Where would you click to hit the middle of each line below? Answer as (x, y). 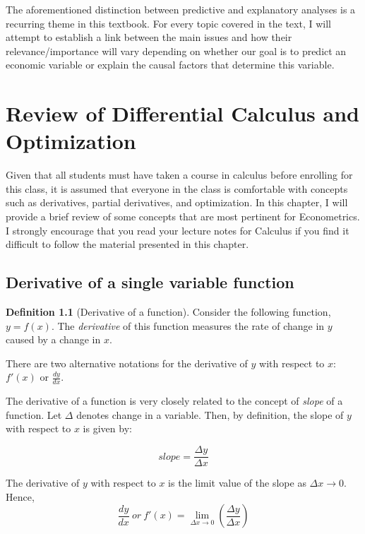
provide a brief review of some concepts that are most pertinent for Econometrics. (183, 216)
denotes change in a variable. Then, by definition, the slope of (210, 414)
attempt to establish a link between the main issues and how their (149, 37)
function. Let (34, 414)
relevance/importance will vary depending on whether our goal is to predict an (176, 51)
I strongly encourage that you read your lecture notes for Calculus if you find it (178, 230)
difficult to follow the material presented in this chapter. (127, 244)
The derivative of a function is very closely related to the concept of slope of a (174, 401)
